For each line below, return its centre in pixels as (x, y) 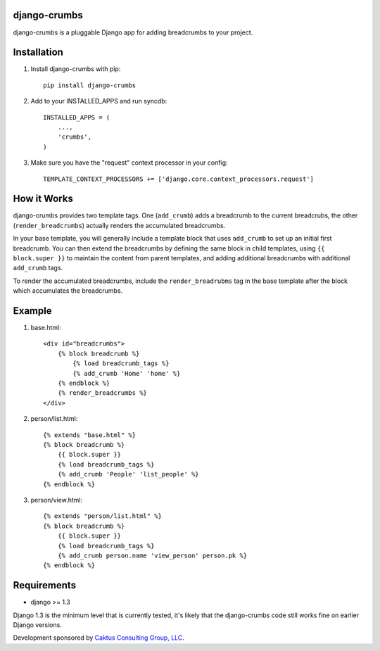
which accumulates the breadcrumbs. (68, 291)
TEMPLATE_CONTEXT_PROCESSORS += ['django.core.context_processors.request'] (179, 179)
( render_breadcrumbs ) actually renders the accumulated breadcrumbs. (119, 225)
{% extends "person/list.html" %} (102, 516)
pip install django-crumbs (90, 85)
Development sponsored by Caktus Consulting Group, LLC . (99, 638)
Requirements (45, 585)
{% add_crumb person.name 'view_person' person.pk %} (152, 555)
